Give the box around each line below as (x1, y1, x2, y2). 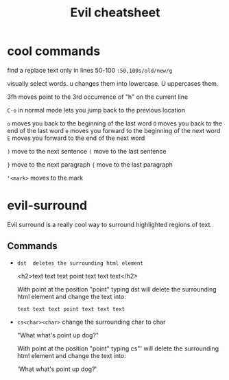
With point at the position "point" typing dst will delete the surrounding (16, 285, 217, 293)
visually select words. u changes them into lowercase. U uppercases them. (7, 79, 219, 87)
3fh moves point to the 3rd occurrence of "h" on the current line (7, 93, 189, 101)
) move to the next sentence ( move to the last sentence (7, 147, 167, 155)
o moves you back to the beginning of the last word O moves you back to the (7, 119, 223, 128)
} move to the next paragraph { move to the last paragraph (7, 160, 173, 169)
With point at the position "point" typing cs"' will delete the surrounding (16, 344, 219, 353)
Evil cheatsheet (70, 5, 160, 21)
